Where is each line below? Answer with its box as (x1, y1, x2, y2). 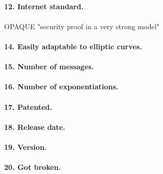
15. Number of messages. (4, 61, 94, 72)
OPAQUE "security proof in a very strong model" (4, 21, 159, 31)
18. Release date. (4, 121, 66, 132)
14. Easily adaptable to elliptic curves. (4, 41, 142, 51)
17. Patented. (4, 101, 52, 112)
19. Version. (4, 141, 47, 152)
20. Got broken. (4, 162, 61, 172)
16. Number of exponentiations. (4, 81, 118, 92)
